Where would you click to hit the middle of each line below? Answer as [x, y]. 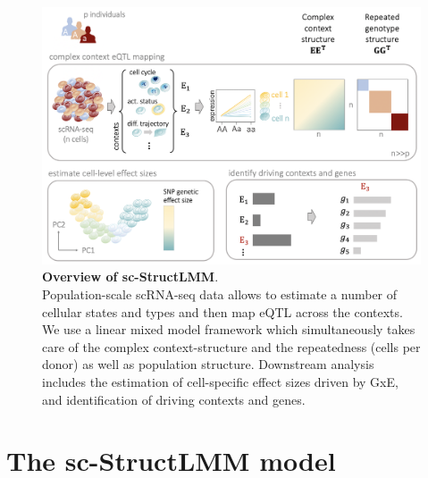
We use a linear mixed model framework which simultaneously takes [229, 329]
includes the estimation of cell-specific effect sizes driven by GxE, [220, 381]
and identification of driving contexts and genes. [174, 399]
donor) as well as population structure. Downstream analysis [208, 364]
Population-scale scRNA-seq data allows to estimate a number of [220, 294]
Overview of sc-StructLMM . [130, 277]
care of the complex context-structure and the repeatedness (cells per [231, 346]
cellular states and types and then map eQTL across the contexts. [222, 311]
